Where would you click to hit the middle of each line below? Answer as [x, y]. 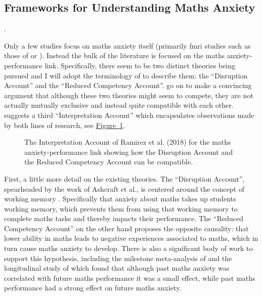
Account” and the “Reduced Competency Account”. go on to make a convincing [128, 85]
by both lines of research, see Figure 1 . [65, 125]
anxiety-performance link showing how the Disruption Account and [129, 152]
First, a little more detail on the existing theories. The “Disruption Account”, [124, 178]
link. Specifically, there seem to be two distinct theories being [140, 65]
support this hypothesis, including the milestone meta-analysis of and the [118, 258]
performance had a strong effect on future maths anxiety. [93, 288]
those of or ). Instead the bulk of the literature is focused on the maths [115, 55]
